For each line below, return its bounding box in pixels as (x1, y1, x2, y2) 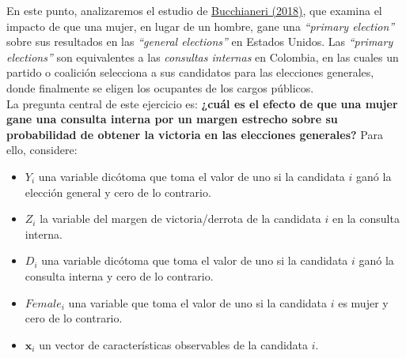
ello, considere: (6, 141, 78, 158)
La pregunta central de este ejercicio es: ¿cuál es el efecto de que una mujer (6, 95, 398, 111)
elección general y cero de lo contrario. (25, 183, 211, 200)
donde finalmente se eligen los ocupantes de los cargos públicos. (6, 79, 314, 96)
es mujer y (338, 294, 389, 311)
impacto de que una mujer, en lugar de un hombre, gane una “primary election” (6, 17, 395, 34)
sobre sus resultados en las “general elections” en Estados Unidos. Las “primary (6, 33, 393, 50)
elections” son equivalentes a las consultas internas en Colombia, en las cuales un (6, 48, 399, 65)
